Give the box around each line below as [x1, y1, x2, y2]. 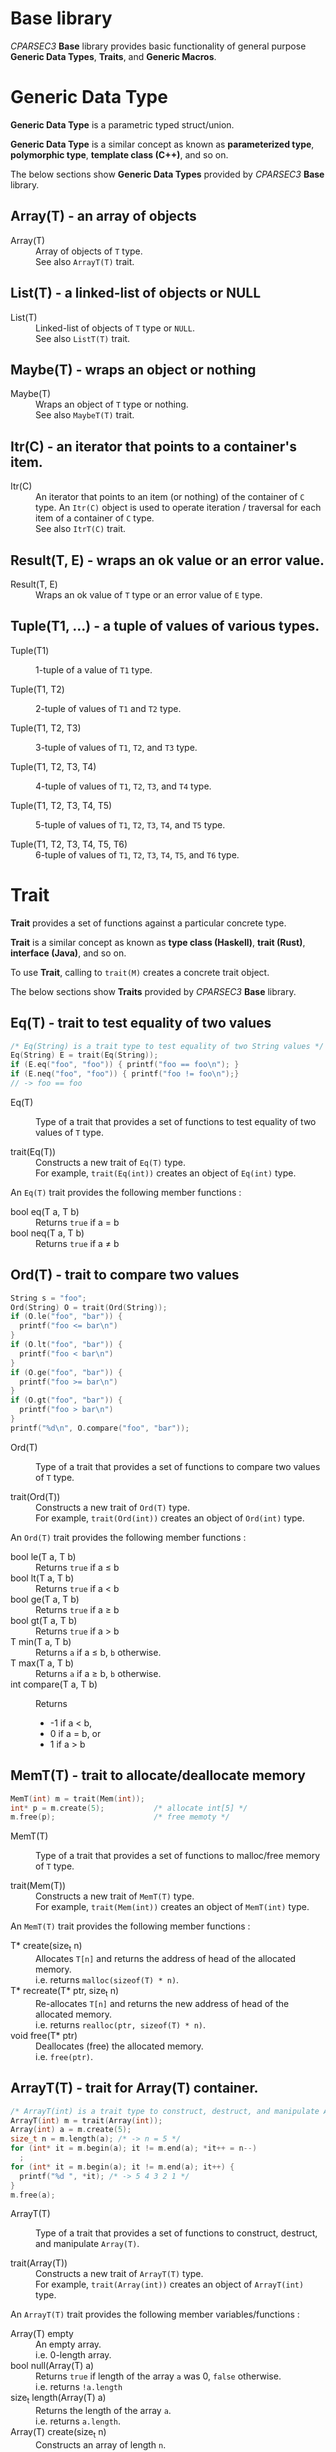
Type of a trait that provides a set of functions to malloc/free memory [35, 1850, 321, 1862]
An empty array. [35, 2338, 102, 2351]
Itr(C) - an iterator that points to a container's [10, 438, 298, 455]
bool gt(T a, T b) [10, 1614, 78, 1626]
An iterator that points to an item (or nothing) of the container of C [35, 491, 305, 503]
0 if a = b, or [49, 1727, 102, 1739]
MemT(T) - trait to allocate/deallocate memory [10, 1767, 306, 1784]
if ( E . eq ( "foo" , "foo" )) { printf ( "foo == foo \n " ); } [10, 1060, 240, 1070]
